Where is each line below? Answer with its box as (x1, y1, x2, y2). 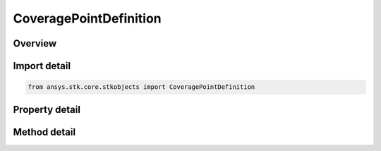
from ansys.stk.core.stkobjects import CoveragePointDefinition (28, 83, 255, 91)
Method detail (13, 126, 76, 138)
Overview (13, 37, 57, 49)
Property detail (13, 103, 81, 116)
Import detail (13, 60, 71, 72)
